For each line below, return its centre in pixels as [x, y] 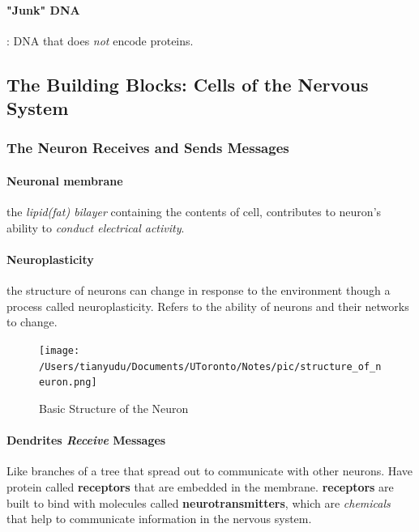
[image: [60, 350]
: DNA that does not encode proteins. [100, 40]
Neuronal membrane [65, 181]
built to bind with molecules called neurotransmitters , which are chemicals [199, 502]
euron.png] [68, 383]
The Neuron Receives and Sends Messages [148, 148]
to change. [32, 322]
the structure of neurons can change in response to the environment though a [199, 290]
